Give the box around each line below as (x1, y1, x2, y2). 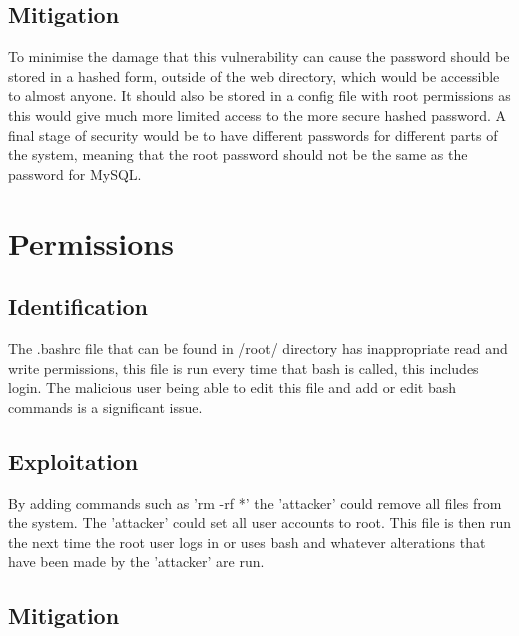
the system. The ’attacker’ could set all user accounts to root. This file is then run (8, 512, 512, 533)
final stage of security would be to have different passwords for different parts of (8, 124, 498, 145)
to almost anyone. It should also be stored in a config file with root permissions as (8, 85, 511, 106)
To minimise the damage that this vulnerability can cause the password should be (8, 46, 510, 67)
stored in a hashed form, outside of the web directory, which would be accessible (8, 65, 500, 86)
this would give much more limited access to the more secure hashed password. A (8, 104, 506, 125)
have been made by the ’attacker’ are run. (8, 551, 265, 572)
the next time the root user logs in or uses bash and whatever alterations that (8, 531, 486, 552)
